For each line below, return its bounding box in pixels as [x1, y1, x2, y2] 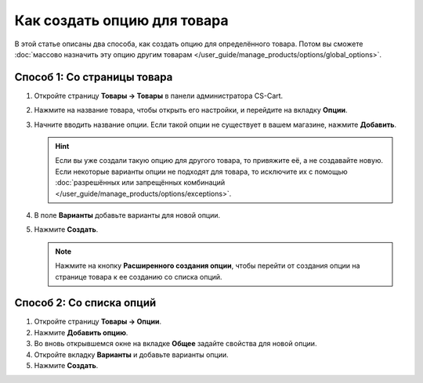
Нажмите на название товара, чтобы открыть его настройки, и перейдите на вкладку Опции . [34, 106, 348, 115]
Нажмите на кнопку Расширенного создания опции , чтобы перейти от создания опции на [55, 261, 360, 270]
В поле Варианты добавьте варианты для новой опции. [34, 210, 221, 219]
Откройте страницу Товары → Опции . [34, 317, 162, 327]
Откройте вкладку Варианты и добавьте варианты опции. [34, 349, 229, 360]
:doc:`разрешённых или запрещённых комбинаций [55, 178, 226, 187]
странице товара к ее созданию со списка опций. [55, 272, 222, 281]
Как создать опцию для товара [14, 12, 229, 29]
